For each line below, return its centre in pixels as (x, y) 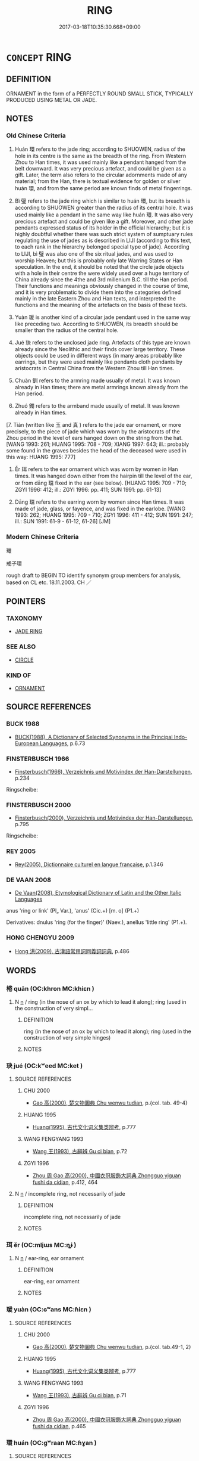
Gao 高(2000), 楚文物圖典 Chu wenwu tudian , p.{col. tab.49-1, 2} (112, 1347)
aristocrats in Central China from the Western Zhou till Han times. (94, 368)
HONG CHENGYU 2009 (40, 938)
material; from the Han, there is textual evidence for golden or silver (97, 181)
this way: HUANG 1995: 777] (41, 457)
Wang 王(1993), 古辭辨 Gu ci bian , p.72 (80, 1152)
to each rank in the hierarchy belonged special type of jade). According (102, 247)
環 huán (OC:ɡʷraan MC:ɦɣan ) (51, 1443)
